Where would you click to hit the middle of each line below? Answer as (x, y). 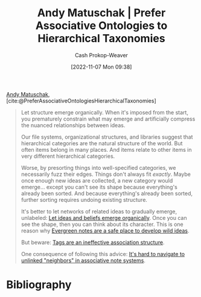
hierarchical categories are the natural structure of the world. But (102, 143)
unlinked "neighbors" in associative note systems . (83, 260)
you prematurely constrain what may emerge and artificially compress (108, 119)
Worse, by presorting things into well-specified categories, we (98, 167)
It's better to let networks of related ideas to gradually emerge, (99, 211)
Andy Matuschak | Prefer (101, 13)
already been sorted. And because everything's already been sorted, (107, 193)
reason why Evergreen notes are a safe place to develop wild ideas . (105, 230)
